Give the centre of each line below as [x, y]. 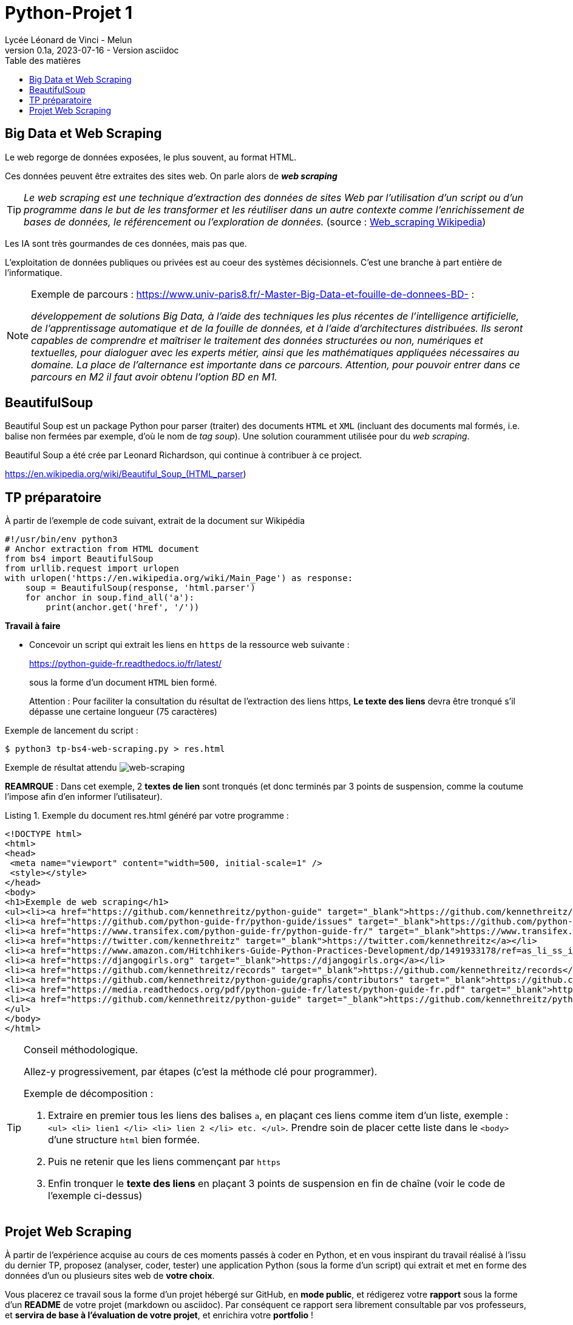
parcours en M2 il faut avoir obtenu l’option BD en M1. [154, 377]
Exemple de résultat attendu [61, 768]
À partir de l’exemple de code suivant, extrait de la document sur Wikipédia [155, 521]
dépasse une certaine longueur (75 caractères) [123, 712]
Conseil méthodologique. [81, 1050]
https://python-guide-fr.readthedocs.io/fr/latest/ [126, 664]
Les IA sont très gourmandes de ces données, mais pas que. [126, 243]
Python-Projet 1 [69, 13]
